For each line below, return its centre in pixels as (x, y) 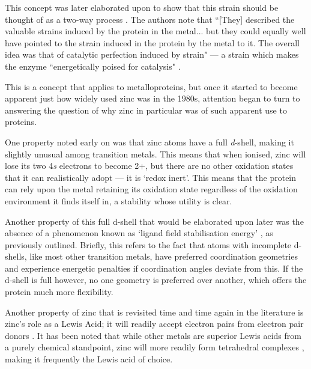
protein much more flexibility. (59, 292)
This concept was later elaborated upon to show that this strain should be (142, 7)
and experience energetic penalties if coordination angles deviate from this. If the (154, 268)
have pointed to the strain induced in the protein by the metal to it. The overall (152, 42)
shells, (16, 256)
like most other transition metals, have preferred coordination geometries (164, 256)
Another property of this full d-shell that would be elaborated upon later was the (154, 221)
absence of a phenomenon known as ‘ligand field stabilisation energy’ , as (139, 233)
